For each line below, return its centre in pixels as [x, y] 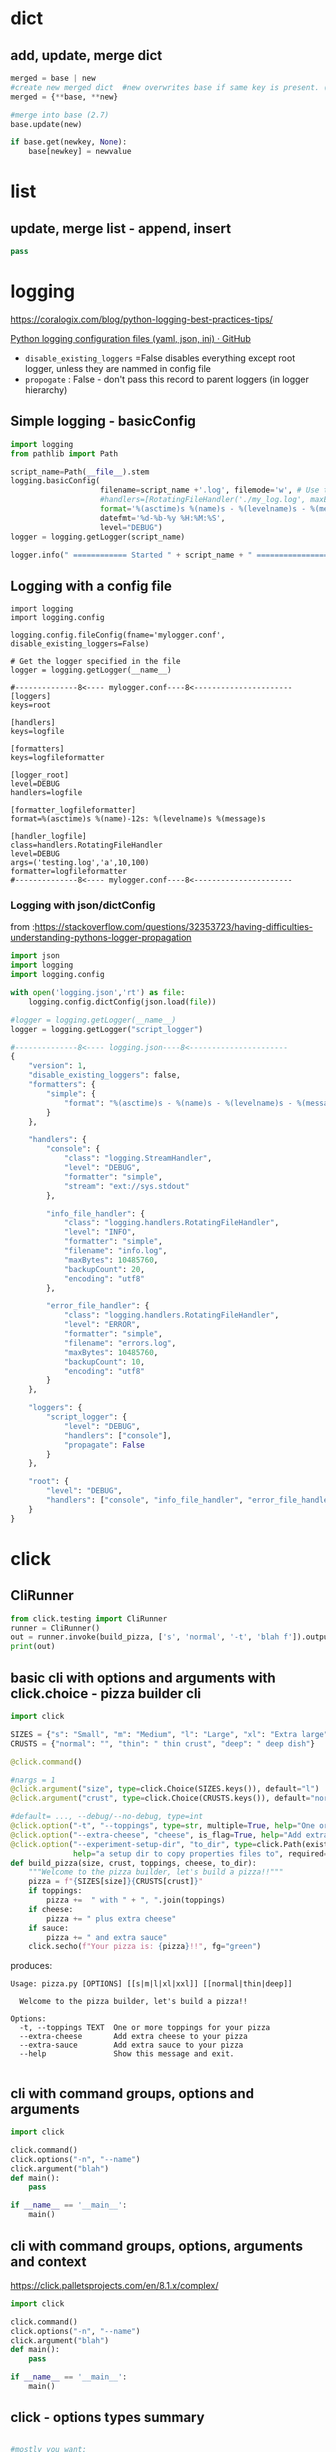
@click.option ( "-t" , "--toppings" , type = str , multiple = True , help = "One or [169, 1826]
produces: [31, 1966]
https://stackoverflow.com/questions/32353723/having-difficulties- [173, 927]
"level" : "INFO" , [100, 1232]
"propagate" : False [104, 1445]
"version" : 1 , [57, 1066]
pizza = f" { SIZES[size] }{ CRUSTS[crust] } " [115, 1882]
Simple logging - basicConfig [103, 421]
